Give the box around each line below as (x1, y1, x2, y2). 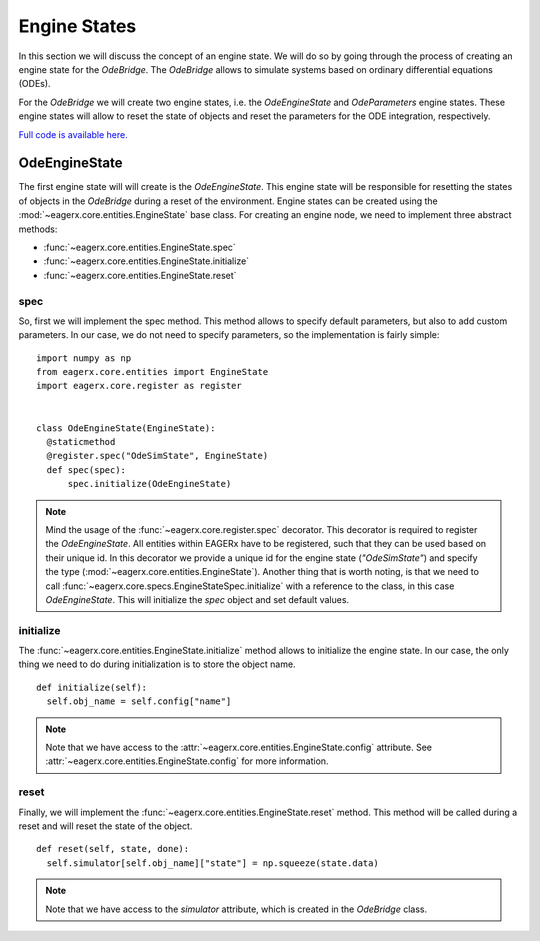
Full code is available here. (18, 128, 129, 140)
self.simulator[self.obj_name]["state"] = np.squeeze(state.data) (46, 857, 379, 869)
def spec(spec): (46, 464, 127, 475)
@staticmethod (46, 436, 116, 448)
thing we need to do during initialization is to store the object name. (18, 658, 296, 670)
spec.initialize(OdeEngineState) (67, 478, 232, 490)
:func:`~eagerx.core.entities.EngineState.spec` (43, 241, 237, 253)
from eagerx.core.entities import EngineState (36, 366, 269, 378)
